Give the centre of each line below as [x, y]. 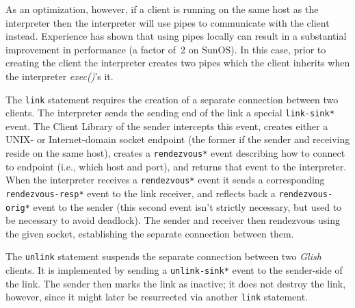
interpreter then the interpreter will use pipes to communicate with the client [168, 22]
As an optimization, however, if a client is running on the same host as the [162, 9]
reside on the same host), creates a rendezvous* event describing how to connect [175, 153]
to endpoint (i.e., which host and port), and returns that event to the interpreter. [176, 166]
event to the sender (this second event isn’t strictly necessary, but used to [187, 206]
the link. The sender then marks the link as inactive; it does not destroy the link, [176, 283]
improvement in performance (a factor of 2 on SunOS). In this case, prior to [166, 49]
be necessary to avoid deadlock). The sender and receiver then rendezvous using [173, 220]
